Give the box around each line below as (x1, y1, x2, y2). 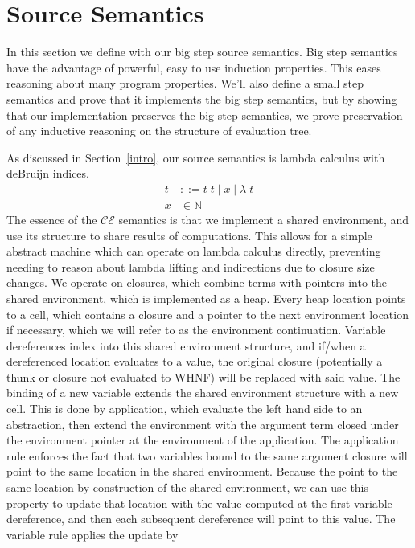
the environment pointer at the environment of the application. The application (6, 431, 399, 448)
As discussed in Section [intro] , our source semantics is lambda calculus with (6, 149, 385, 166)
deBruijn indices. (6, 165, 89, 182)
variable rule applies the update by (6, 526, 179, 542)
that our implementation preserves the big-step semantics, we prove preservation (6, 106, 403, 123)
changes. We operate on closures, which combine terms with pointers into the (6, 274, 388, 291)
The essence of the (6, 211, 97, 227)
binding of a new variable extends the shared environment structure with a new (6, 384, 399, 401)
